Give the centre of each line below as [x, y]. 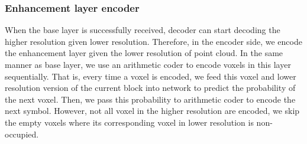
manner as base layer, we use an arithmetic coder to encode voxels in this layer [148, 64]
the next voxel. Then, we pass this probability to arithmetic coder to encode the [150, 99]
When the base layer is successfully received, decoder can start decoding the [143, 30]
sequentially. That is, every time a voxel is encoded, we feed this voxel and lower [151, 76]
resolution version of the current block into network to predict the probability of [150, 88]
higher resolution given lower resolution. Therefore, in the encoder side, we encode [153, 41]
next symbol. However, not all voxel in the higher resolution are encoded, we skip [152, 111]
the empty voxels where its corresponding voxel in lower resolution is [129, 122]
